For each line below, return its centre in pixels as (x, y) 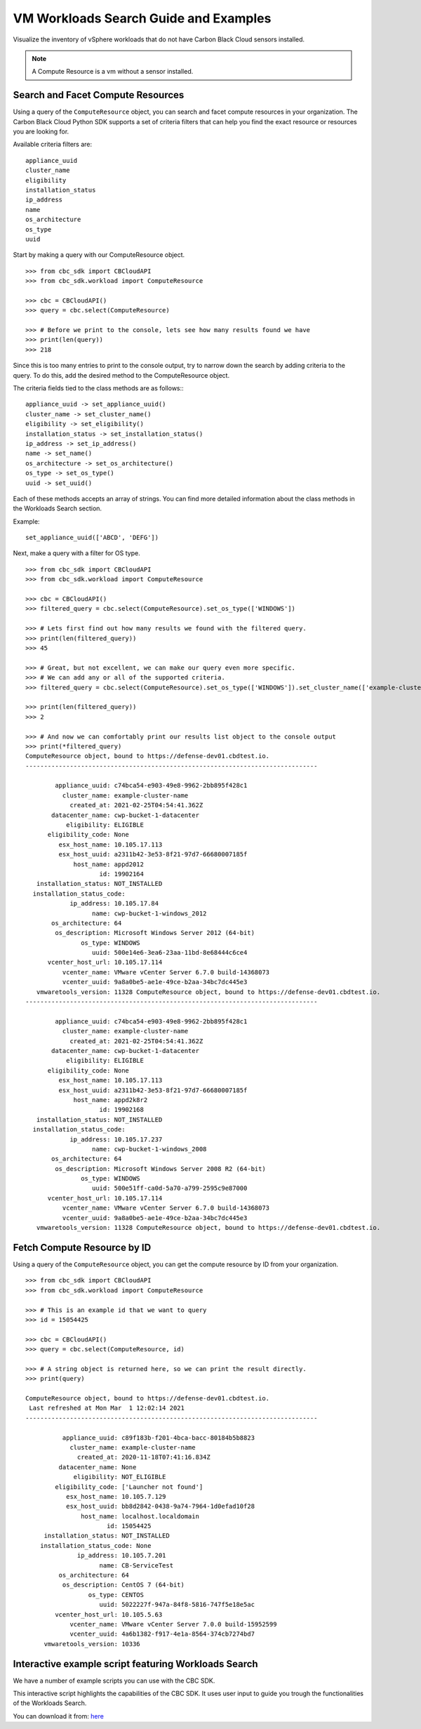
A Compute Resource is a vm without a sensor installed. (113, 72)
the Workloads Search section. (57, 508)
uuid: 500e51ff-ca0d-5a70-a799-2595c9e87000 (169, 1188)
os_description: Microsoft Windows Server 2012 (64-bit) (155, 933)
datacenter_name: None (98, 1467)
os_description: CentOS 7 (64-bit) (123, 1585)
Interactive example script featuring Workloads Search (136, 1664)
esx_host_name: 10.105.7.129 (116, 1496)
